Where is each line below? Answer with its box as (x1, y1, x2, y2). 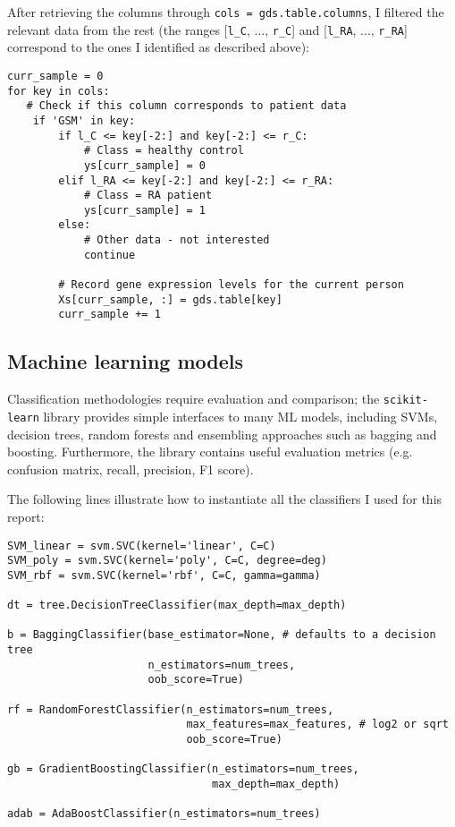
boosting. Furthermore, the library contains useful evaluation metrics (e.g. (7, 442, 413, 461)
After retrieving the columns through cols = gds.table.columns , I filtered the (7, 3, 444, 21)
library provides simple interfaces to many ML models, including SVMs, (43, 406, 438, 425)
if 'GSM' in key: (32, 114, 136, 127)
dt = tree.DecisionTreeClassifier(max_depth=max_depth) (7, 599, 347, 612)
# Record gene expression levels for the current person (58, 278, 404, 292)
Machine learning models (7, 347, 244, 375)
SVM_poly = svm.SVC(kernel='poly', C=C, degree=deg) (7, 554, 327, 567)
